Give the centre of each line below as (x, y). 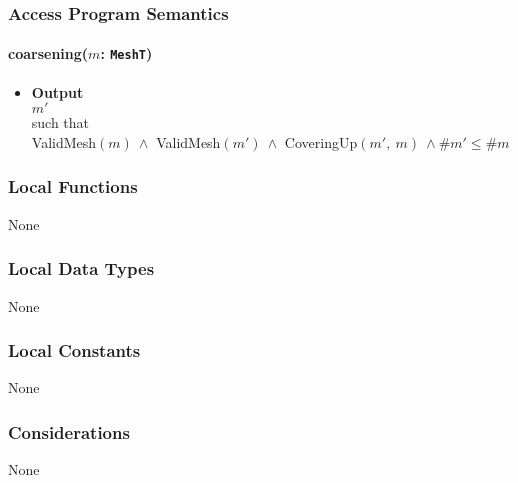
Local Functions (73, 186)
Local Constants (74, 350)
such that (60, 122)
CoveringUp (321, 141)
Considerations (69, 431)
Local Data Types (81, 268)
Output (57, 91)
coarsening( (48, 53)
